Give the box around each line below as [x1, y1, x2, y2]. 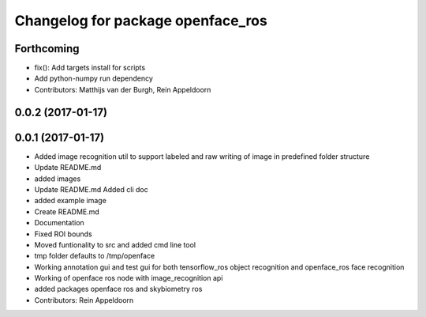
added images [34, 174, 81, 183]
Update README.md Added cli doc [34, 184, 149, 194]
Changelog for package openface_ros [14, 12, 267, 29]
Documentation [34, 218, 84, 228]
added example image [34, 196, 106, 206]
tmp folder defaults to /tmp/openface [34, 251, 155, 261]
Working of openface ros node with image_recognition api [34, 274, 223, 283]
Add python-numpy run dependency [34, 74, 154, 83]
